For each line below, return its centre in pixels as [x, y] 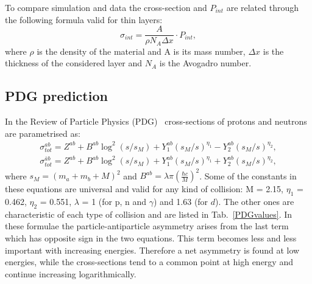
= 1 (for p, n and [114, 201]
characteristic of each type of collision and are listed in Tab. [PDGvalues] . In [149, 214]
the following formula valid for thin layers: [84, 19]
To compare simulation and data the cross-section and [106, 7]
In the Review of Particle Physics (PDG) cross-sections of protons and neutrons [156, 121]
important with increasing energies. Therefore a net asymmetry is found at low [152, 250]
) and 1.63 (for [181, 201]
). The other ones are [255, 201]
